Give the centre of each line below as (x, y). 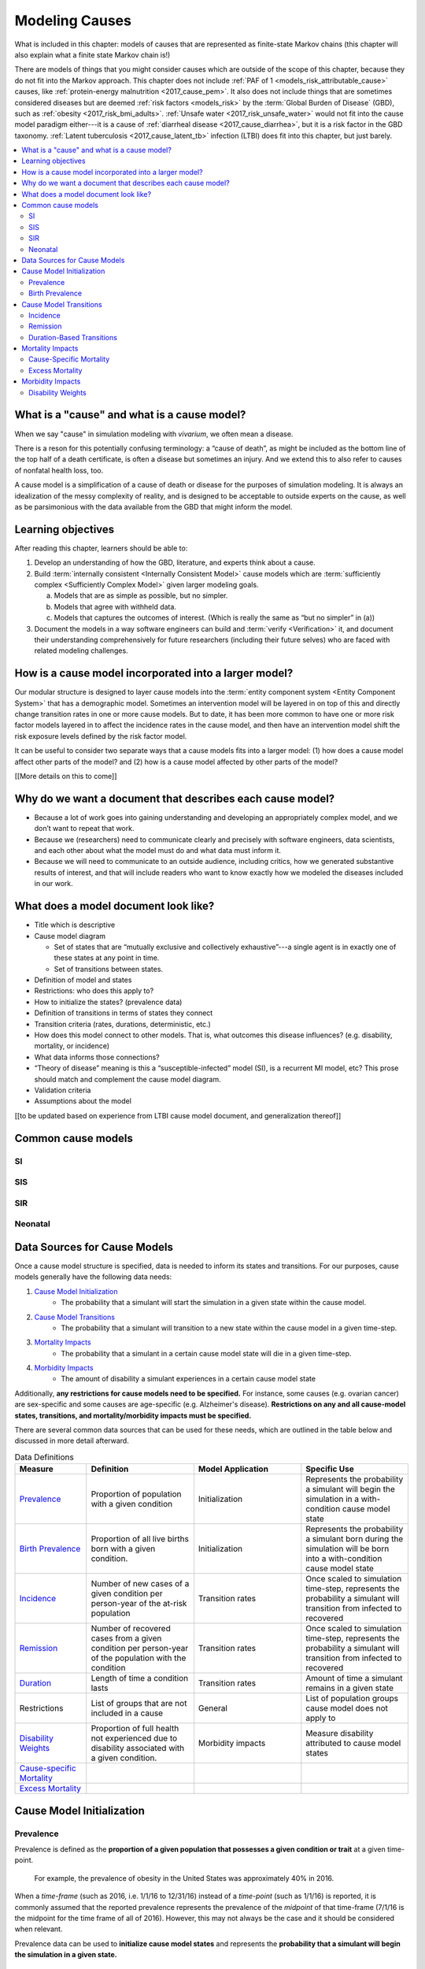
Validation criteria (63, 1090)
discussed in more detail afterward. (72, 1441)
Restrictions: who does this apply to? (94, 991)
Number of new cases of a (140, 1584)
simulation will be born (347, 1549)
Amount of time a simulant (354, 1678)
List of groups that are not (139, 1704)
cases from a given (126, 1638)
